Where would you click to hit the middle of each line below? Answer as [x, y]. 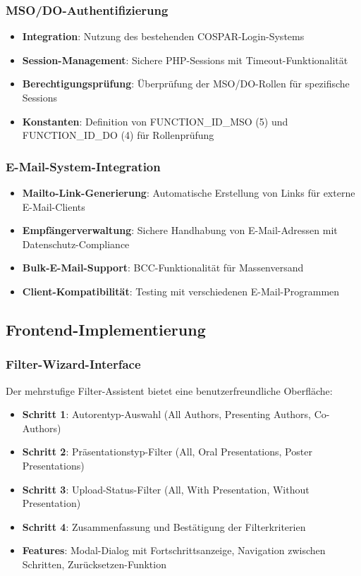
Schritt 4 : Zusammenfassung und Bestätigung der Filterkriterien [164, 526]
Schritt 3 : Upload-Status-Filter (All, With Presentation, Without [166, 489]
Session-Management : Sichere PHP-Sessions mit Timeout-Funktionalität [185, 60]
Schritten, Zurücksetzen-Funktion [94, 564]
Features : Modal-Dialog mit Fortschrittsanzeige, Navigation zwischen [174, 550]
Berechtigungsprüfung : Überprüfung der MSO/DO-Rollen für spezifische [186, 84]
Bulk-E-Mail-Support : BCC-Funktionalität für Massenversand [163, 268]
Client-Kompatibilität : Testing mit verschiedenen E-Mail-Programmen [181, 291]
